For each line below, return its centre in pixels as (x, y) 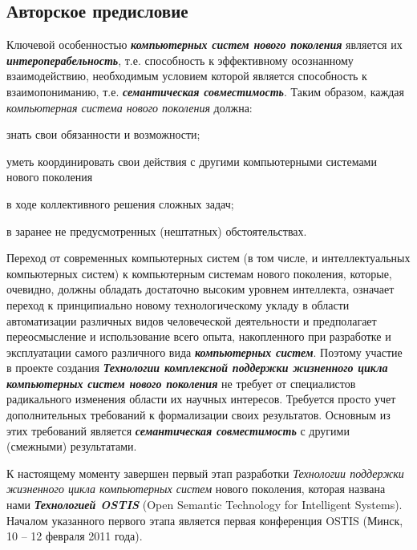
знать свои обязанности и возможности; (103, 134)
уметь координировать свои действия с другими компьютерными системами (192, 161)
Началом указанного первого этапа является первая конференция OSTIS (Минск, (205, 520)
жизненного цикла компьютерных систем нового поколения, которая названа (196, 489)
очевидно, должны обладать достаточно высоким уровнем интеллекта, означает (200, 289)
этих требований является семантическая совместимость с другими (178, 430)
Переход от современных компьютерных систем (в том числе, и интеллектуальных (208, 258)
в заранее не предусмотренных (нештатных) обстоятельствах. (157, 231)
